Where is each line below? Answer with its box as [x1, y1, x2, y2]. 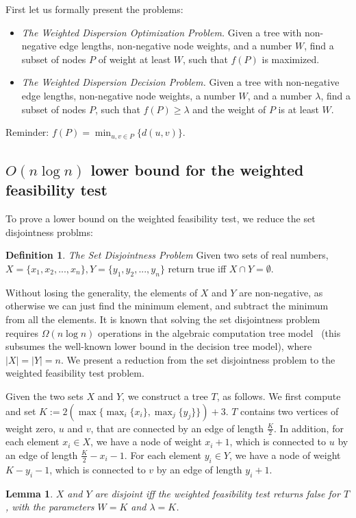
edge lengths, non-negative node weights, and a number [60, 38, 292, 53]
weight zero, [5, 421, 56, 435]
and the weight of [192, 102, 266, 116]
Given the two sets [5, 388, 84, 403]
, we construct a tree [122, 388, 208, 403]
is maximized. [262, 51, 320, 66]
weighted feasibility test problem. [5, 366, 144, 380]
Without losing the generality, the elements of [5, 285, 198, 299]
